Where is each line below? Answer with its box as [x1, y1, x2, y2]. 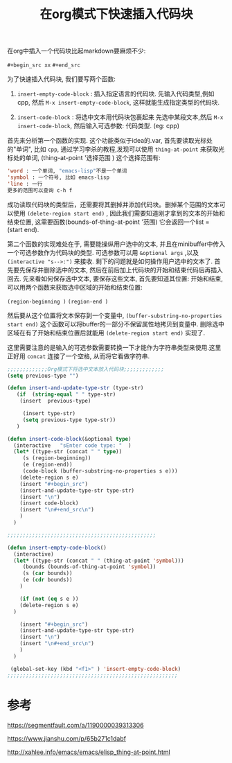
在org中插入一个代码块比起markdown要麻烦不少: [7, 46, 146, 55]
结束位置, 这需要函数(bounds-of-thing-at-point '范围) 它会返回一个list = [7, 218, 210, 226]
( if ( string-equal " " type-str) [16, 391, 116, 398]
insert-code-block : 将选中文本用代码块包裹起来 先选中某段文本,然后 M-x [17, 113, 224, 121]
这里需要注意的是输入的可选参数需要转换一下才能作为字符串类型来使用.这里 [7, 343, 222, 351]
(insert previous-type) [19, 398, 91, 405]
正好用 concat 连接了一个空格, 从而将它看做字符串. [7, 351, 150, 360]
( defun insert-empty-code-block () [7, 544, 107, 551]
